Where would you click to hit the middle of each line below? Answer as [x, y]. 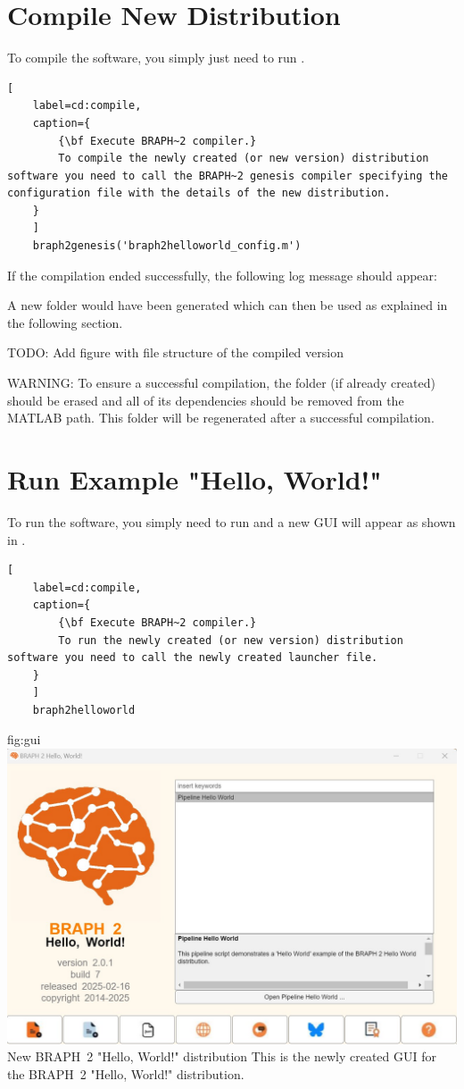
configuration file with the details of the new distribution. [199, 193]
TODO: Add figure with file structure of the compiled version [175, 352]
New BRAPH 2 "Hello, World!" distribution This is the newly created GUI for [222, 1056]
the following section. [65, 322]
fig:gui [24, 739]
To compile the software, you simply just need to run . [156, 58]
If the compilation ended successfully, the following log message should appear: [222, 275]
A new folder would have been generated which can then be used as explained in [228, 305]
